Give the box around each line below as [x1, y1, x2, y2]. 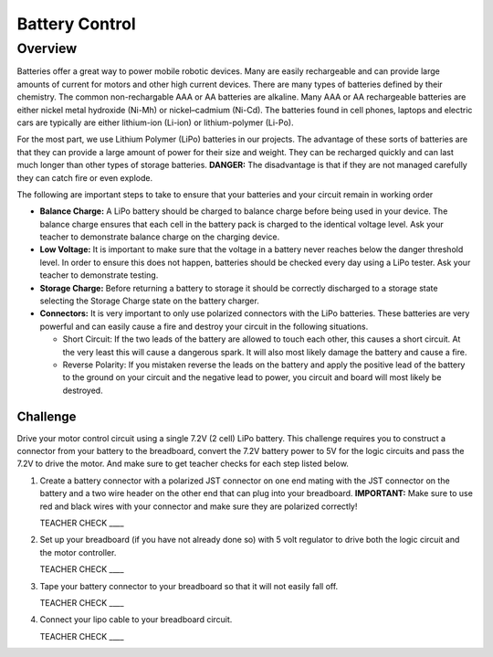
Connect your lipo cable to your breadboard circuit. [39, 614, 233, 625]
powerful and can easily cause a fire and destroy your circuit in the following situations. [39, 321, 369, 332]
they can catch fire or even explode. [16, 172, 153, 183]
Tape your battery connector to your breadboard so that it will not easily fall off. [39, 580, 339, 591]
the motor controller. [39, 546, 117, 557]
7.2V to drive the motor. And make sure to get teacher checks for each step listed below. [16, 458, 349, 470]
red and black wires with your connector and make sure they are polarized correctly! [39, 501, 358, 512]
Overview [16, 40, 78, 57]
